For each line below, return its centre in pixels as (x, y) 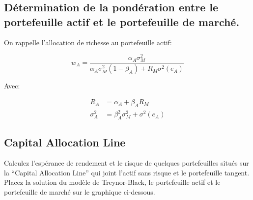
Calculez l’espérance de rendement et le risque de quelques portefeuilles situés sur (126, 163)
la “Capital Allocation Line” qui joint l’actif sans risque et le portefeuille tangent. (127, 172)
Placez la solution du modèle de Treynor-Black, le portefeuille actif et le (112, 182)
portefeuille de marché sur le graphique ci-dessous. (80, 192)
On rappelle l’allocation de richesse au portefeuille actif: (88, 42)
